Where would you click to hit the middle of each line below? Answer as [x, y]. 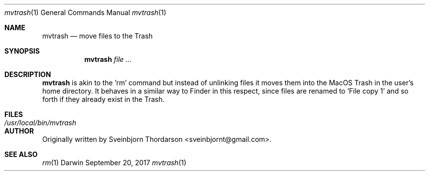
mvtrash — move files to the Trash [98, 36]
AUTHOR [19, 131]
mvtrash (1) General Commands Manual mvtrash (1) [85, 12]
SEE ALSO [21, 154]
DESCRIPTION [28, 74]
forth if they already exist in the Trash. [103, 99]
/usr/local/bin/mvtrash [40, 123]
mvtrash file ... [108, 59]
